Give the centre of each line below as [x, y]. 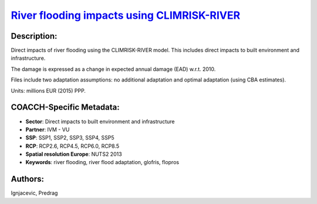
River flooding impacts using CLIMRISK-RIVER [126, 15]
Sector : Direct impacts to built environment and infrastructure [100, 121]
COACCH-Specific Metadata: [65, 108]
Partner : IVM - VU [48, 130]
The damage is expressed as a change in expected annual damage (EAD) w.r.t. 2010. [113, 69]
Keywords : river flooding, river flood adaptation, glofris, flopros [102, 162]
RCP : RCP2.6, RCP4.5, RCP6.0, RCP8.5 [72, 146]
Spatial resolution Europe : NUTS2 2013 [74, 154]
